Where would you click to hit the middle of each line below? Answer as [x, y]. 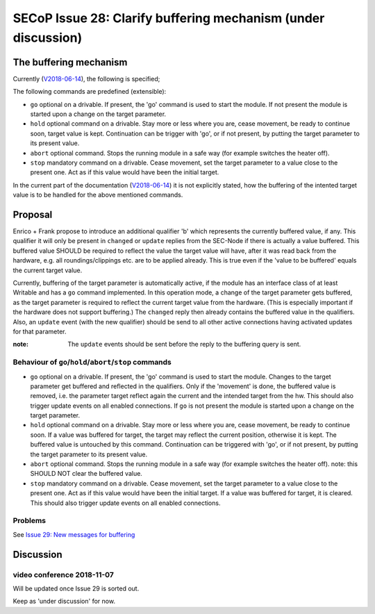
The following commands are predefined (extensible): [90, 92]
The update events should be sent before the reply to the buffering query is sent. [184, 345]
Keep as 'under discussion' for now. [64, 601]
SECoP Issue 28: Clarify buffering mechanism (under [169, 18]
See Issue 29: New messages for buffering [74, 534]
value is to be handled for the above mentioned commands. [98, 195]
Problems [30, 521]
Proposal [33, 214]
